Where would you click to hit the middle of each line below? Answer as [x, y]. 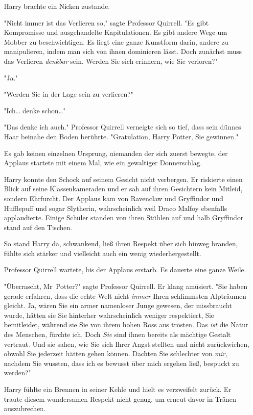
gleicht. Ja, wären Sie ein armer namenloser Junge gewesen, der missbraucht [118, 305]
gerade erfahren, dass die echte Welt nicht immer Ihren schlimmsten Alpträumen [125, 296]
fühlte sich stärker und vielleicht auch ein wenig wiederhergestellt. [103, 253]
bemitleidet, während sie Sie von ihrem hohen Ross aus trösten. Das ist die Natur [126, 324]
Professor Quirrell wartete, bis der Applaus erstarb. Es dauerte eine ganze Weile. [125, 270]
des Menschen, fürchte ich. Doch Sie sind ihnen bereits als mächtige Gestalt [117, 334]
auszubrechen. [25, 408]
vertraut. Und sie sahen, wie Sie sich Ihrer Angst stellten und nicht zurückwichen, [127, 344]
